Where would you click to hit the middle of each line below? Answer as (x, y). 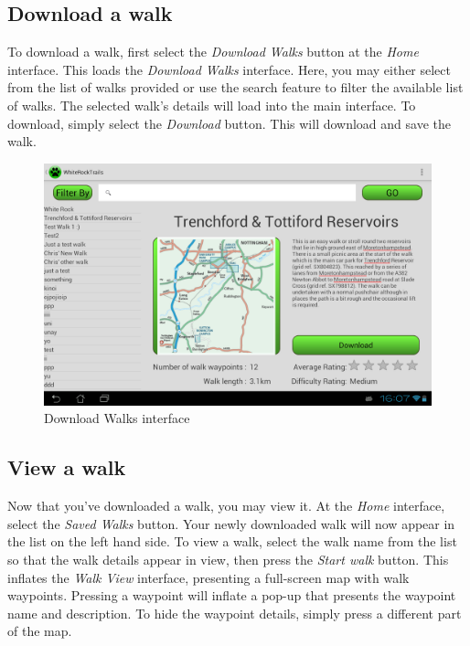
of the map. (40, 631)
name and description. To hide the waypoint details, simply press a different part (235, 613)
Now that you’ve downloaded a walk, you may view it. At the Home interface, (226, 506)
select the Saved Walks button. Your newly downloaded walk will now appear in (231, 523)
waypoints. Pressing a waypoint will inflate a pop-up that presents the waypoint (232, 595)
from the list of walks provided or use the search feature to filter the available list (235, 87)
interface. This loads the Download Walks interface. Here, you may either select (230, 69)
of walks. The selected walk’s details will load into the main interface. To (212, 105)
